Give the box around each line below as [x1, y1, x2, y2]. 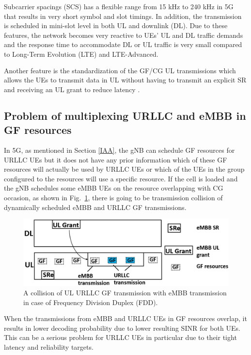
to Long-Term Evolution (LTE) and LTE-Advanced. [4, 48, 158, 59]
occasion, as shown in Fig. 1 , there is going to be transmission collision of [4, 192, 223, 202]
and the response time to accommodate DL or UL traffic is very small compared [4, 39, 242, 49]
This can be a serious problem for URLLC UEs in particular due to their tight [4, 332, 237, 342]
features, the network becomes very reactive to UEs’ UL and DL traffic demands [4, 30, 243, 40]
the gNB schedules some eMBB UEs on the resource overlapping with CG [4, 183, 223, 193]
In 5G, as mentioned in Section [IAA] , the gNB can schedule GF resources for [4, 145, 235, 155]
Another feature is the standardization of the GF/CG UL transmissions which [4, 65, 236, 75]
